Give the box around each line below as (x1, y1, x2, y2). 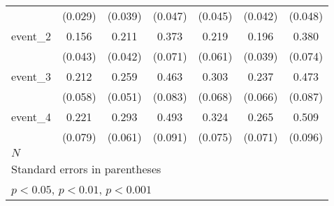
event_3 (11, 68, 51, 84)
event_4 (11, 109, 51, 125)
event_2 (11, 28, 51, 44)
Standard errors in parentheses (11, 161, 161, 177)
